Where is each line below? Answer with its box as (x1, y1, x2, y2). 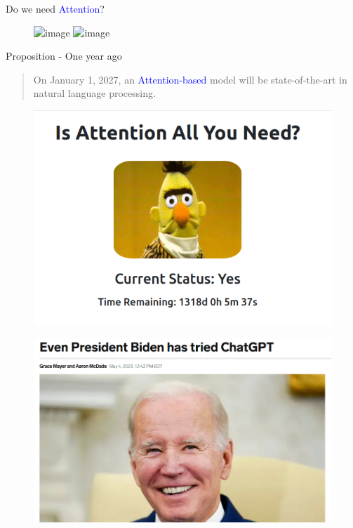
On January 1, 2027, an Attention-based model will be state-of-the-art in (33, 72, 347, 86)
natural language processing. (33, 86, 156, 100)
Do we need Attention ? (6, 1, 105, 15)
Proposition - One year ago (6, 48, 122, 63)
